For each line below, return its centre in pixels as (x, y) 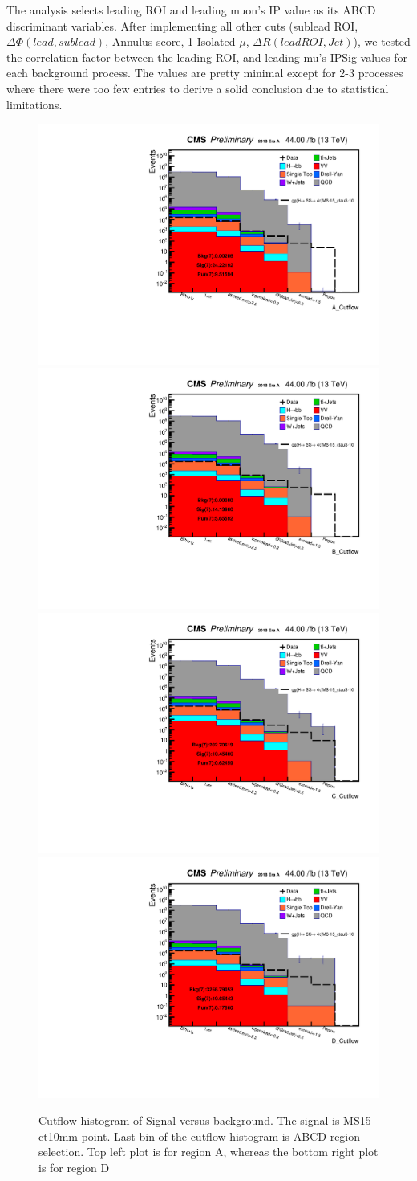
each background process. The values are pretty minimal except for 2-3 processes (205, 73)
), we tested (382, 41)
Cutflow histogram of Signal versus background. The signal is (189, 1120)
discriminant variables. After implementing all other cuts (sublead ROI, (182, 25)
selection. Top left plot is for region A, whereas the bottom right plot (208, 1152)
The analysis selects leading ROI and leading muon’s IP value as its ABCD (191, 10)
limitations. (34, 104)
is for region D (74, 1167)
